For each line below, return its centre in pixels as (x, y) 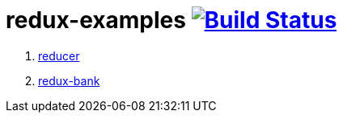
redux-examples (96, 20)
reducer (59, 55)
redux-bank (69, 80)
